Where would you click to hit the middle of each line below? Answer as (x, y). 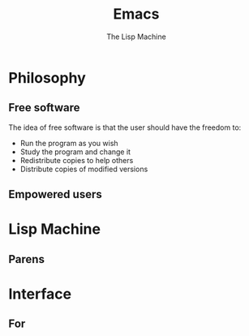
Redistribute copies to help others (77, 160)
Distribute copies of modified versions (84, 169)
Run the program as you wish (69, 143)
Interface (40, 294)
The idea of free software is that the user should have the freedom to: (125, 127)
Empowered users (56, 194)
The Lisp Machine (136, 37)
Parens (26, 259)
